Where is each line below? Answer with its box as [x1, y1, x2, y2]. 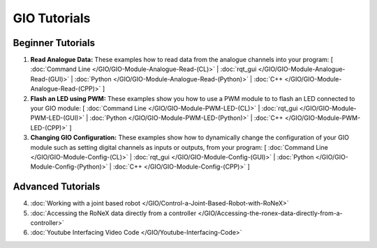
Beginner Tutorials [13, 37, 96, 49]
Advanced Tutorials [13, 181, 101, 193]
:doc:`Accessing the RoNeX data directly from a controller [30, 209, 197, 217]
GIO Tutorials [13, 10, 91, 26]
